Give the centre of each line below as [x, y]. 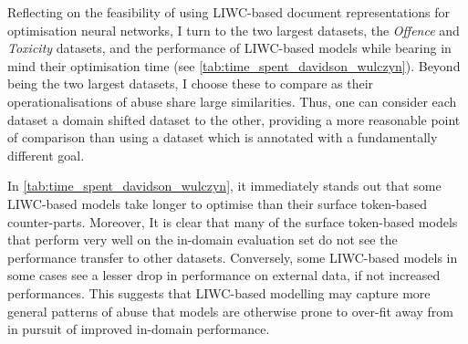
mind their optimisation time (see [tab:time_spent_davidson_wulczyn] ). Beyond [234, 65]
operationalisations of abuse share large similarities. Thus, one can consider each [232, 101]
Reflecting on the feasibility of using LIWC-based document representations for [229, 12]
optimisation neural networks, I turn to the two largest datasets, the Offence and [234, 30]
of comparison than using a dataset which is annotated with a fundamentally [223, 137]
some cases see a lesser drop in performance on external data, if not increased [224, 275]
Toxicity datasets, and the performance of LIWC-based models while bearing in [229, 48]
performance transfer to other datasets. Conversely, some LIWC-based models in [233, 257]
